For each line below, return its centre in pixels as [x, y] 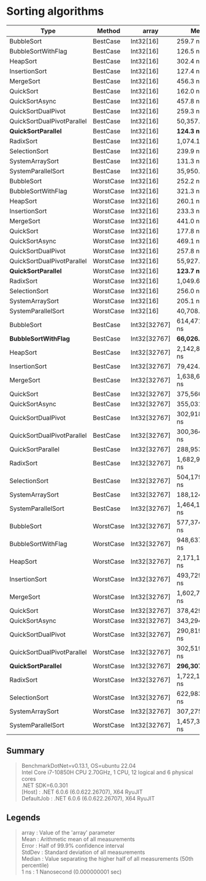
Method [109, 31]
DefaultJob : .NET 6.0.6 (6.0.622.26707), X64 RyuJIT [88, 798]
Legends [24, 818]
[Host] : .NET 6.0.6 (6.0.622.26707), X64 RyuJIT [82, 792]
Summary [25, 751]
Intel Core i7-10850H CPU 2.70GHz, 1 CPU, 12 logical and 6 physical [107, 772]
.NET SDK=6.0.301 [45, 785]
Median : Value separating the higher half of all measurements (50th [107, 858]
